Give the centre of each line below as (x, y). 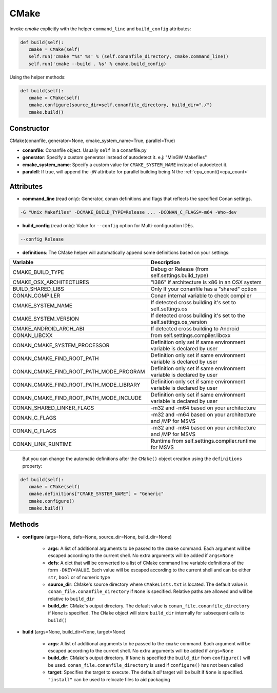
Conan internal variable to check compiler (201, 296)
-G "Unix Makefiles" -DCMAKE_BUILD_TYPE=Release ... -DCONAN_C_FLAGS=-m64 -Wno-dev (128, 212)
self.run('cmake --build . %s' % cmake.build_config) (97, 64)
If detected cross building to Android (195, 329)
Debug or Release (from (180, 269)
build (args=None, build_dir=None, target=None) (74, 632)
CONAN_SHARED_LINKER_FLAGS (53, 408)
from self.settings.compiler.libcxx (191, 335)
